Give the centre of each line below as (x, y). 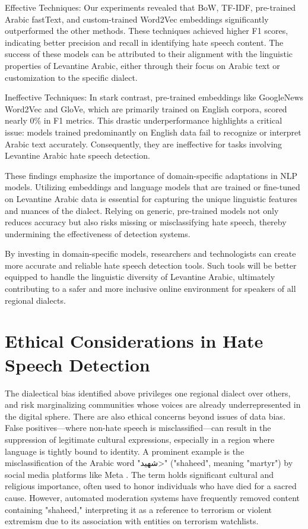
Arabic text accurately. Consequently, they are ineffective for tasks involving (144, 144)
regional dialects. (35, 300)
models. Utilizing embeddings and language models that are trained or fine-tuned (153, 187)
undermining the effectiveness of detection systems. (98, 233)
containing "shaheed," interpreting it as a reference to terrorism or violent (139, 509)
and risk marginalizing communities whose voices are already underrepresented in (153, 404)
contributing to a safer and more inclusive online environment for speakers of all (150, 289)
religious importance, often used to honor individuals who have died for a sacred (151, 486)
